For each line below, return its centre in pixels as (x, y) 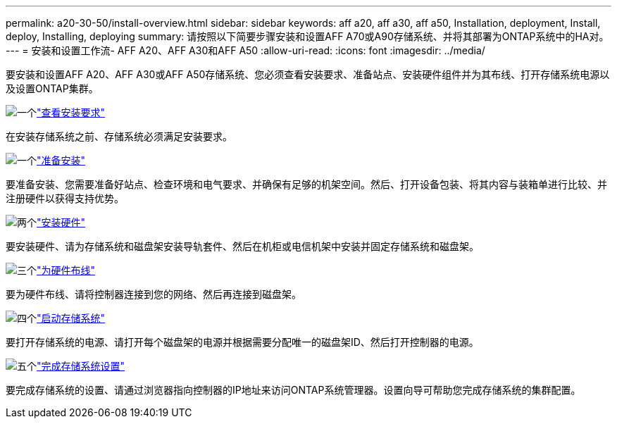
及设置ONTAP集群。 (52, 88)
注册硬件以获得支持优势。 (65, 198)
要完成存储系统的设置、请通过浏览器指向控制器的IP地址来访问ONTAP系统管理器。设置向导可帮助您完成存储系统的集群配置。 (293, 390)
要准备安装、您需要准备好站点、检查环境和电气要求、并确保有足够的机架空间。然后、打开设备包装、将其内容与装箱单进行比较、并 (306, 184)
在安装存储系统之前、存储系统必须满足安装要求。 (119, 136)
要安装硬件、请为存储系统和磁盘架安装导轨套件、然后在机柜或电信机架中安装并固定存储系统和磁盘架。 (242, 246)
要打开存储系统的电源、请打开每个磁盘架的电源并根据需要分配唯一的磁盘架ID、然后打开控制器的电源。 (242, 342)
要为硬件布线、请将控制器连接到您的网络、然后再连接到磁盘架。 (154, 294)
